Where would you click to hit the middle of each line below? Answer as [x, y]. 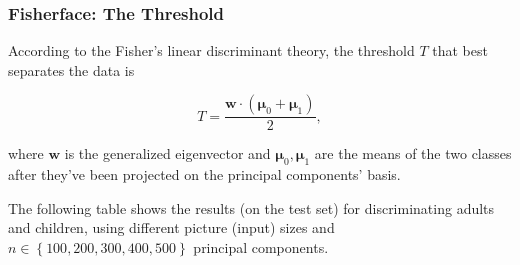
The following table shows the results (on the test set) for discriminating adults [251, 207]
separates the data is [71, 69]
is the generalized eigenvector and [167, 153]
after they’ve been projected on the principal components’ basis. [204, 174]
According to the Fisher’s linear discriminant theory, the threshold [211, 50]
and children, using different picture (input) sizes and [171, 227]
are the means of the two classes [413, 153]
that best [460, 50]
